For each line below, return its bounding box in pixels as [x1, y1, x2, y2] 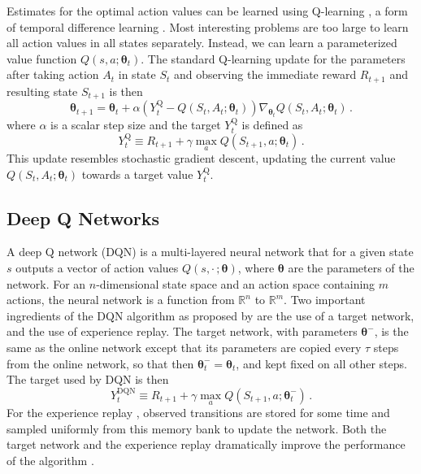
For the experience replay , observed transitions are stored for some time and [7, 404, 390, 421]
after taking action [7, 66, 99, 83]
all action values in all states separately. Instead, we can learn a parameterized [7, 34, 397, 51]
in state [118, 66, 156, 83]
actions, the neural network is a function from [7, 291, 235, 308]
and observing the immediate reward [173, 66, 357, 83]
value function [7, 50, 77, 67]
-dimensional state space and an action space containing [96, 275, 375, 292]
